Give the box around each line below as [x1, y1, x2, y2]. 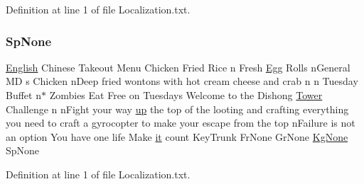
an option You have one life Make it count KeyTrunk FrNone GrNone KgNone [6, 129, 348, 144]
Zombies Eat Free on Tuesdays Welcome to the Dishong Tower [49, 88, 323, 102]
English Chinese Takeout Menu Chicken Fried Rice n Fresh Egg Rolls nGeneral [6, 59, 350, 74]
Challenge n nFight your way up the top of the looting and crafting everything [6, 101, 349, 116]
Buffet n [6, 88, 41, 102]
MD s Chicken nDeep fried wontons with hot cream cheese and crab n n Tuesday [6, 74, 358, 88]
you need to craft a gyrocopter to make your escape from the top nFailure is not [6, 115, 355, 130]
